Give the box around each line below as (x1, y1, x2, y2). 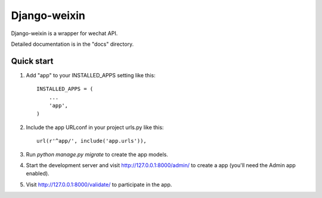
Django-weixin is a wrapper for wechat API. (11, 30, 118, 37)
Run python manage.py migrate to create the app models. (26, 150, 168, 158)
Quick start (11, 56, 54, 66)
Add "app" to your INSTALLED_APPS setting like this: (26, 71, 156, 78)
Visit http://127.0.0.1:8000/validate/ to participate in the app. (26, 181, 172, 188)
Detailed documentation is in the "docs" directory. (11, 40, 134, 48)
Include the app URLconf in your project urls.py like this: (26, 124, 164, 131)
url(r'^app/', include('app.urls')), (36, 137, 147, 144)
